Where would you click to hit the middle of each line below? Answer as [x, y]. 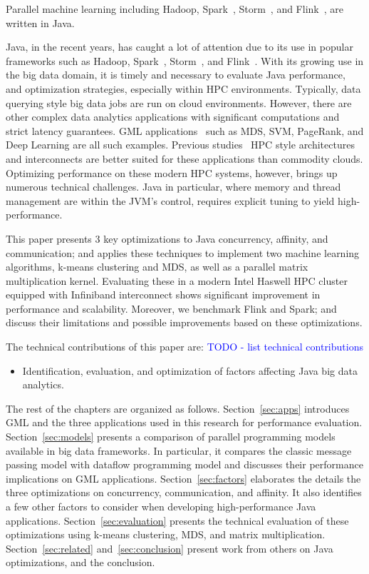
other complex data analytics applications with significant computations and [173, 117]
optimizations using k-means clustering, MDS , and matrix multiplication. [166, 534]
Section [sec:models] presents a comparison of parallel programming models [171, 437]
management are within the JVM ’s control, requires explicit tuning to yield [170, 200]
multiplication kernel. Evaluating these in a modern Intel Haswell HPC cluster [177, 280]
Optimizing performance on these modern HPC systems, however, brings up [172, 172]
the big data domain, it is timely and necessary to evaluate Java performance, [176, 75]
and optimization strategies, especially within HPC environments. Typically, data [183, 88]
